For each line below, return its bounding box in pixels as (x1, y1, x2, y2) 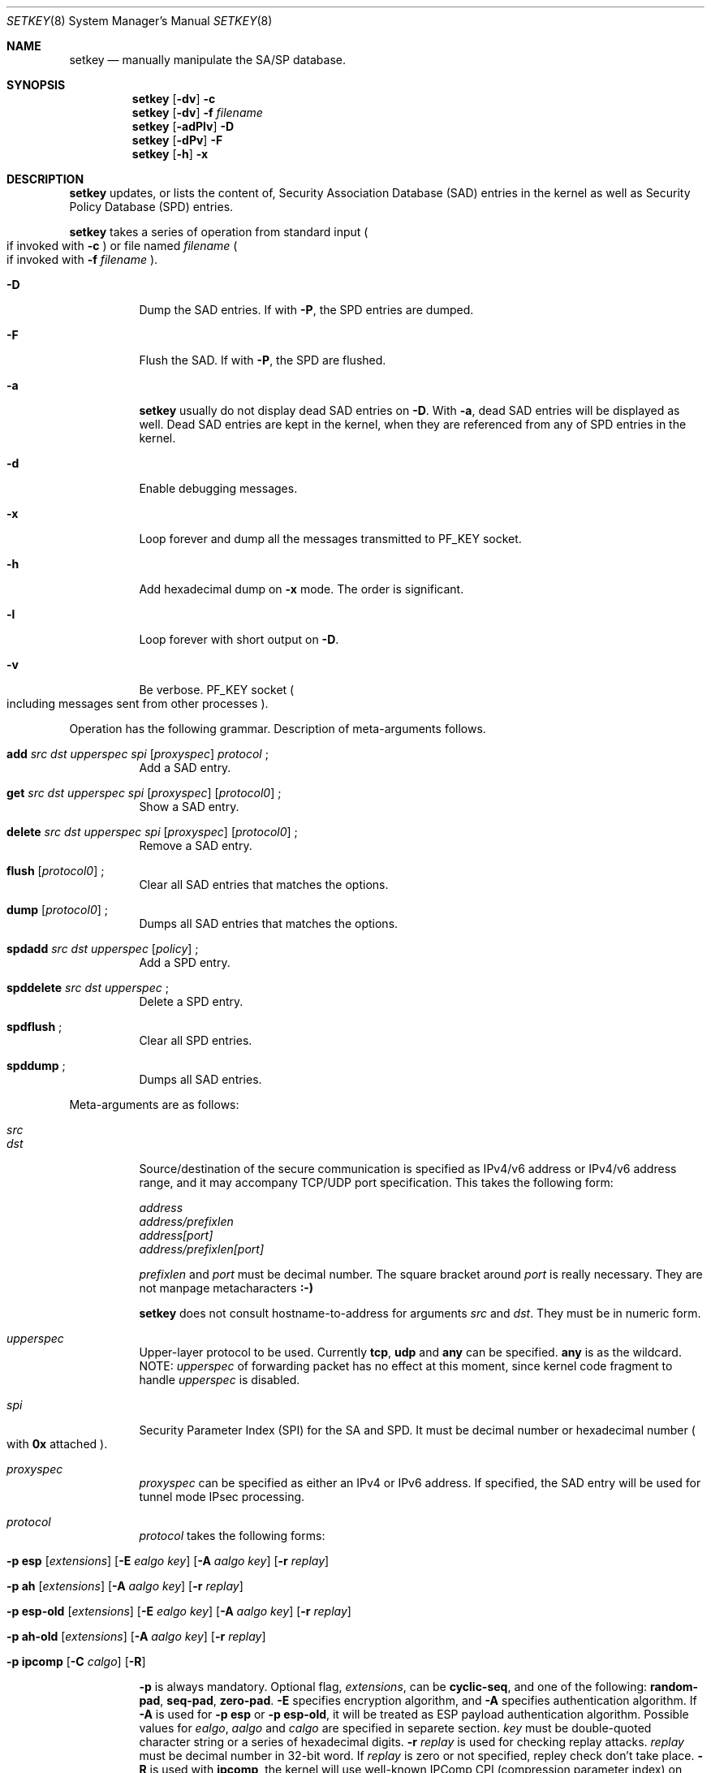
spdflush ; (6, 1020, 62, 1033)
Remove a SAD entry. (139, 839, 252, 852)
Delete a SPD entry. (139, 994, 243, 1008)
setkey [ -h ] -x (131, 147, 209, 161)
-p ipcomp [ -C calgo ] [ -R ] (6, 1654, 146, 1668)
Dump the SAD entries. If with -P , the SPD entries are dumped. (139, 303, 474, 317)
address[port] (139, 1228, 213, 1242)
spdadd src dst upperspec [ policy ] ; (6, 942, 199, 956)
